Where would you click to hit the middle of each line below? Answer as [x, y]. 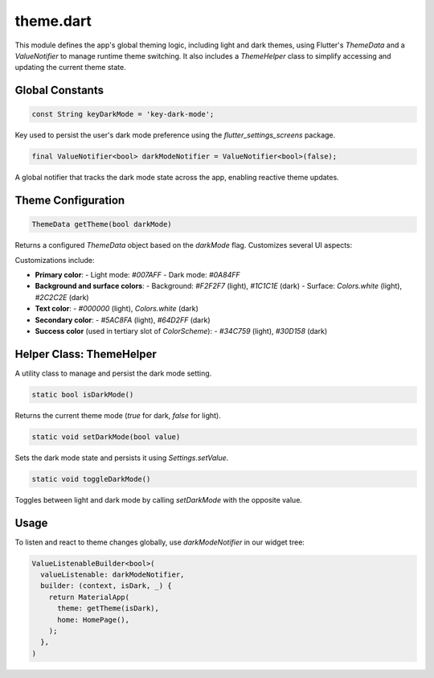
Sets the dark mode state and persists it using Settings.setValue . [122, 458]
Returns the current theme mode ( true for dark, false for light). [118, 415]
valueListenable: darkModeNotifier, [113, 575]
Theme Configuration [70, 201]
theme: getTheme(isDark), [108, 608]
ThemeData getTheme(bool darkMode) [102, 224]
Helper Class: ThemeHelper [86, 354]
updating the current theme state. [70, 68]
